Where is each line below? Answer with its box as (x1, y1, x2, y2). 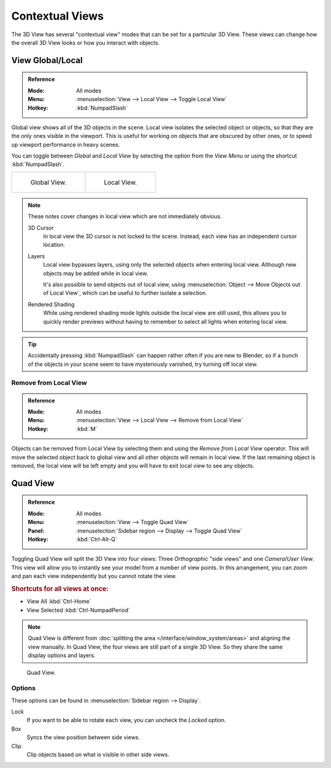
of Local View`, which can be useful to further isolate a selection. (43, 289, 208, 297)
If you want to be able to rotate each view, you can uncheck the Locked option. (26, 717, 226, 724)
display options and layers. (28, 652, 96, 659)
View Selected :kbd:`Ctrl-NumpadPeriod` (26, 606, 131, 614)
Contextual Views (11, 9, 104, 23)
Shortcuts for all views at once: (11, 584, 108, 593)
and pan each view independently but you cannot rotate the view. (11, 572, 177, 580)
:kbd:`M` (76, 425, 97, 432)
